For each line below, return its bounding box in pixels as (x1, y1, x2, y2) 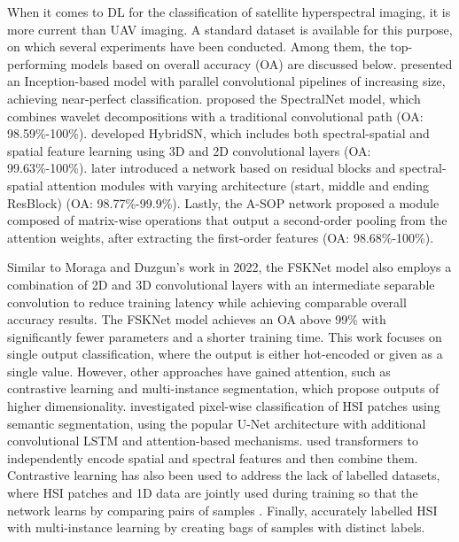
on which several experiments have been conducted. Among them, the (7, 37, 386, 56)
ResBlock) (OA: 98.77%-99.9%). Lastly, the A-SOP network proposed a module (7, 193, 440, 212)
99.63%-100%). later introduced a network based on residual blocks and (7, 159, 396, 177)
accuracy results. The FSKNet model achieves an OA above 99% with (7, 310, 386, 329)
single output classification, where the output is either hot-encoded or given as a (7, 345, 443, 363)
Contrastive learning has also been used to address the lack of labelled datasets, (7, 466, 440, 484)
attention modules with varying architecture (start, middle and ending (47, 175, 430, 194)
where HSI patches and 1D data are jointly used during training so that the (7, 484, 418, 502)
